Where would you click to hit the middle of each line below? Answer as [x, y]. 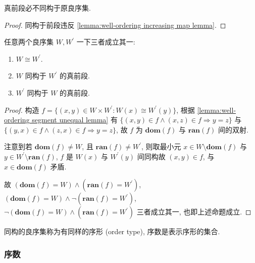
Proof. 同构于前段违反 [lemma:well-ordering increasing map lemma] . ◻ [115, 25]
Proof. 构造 [22, 109]
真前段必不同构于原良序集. [47, 8]
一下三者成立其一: [106, 42]
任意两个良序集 [29, 42]
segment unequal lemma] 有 [75, 120]
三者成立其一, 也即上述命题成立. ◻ [194, 212]
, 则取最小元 [161, 146]
